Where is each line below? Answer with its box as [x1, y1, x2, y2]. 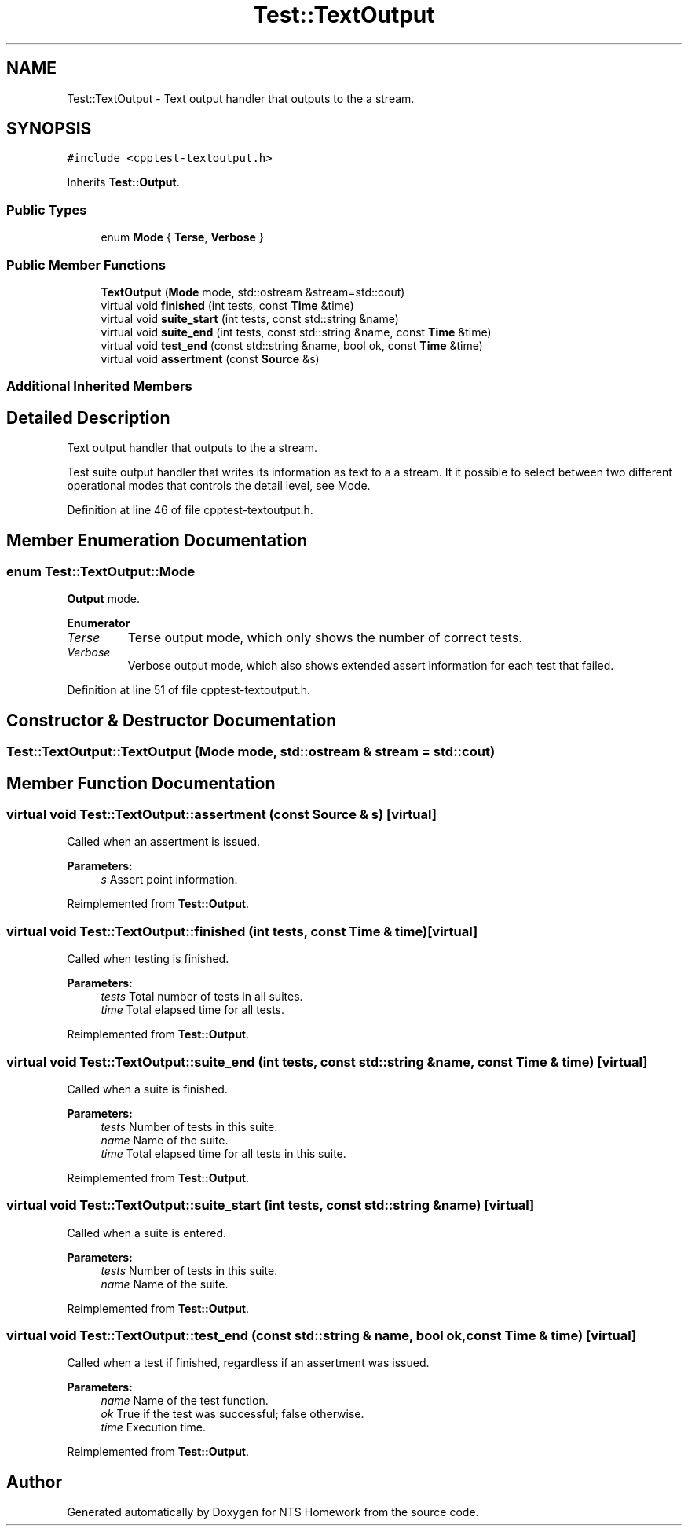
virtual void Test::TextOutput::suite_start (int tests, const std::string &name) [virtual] [6, 1197, 535, 1214]
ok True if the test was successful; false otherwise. [101, 1407, 364, 1421]
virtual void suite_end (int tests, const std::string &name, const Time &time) [101, 325, 492, 339]
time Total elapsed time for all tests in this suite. [101, 1146, 346, 1160]
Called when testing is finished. [67, 952, 229, 966]
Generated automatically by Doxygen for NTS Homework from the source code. [67, 1505, 479, 1519]
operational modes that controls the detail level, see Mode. [67, 479, 371, 493]
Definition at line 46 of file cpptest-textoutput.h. [67, 503, 313, 517]
